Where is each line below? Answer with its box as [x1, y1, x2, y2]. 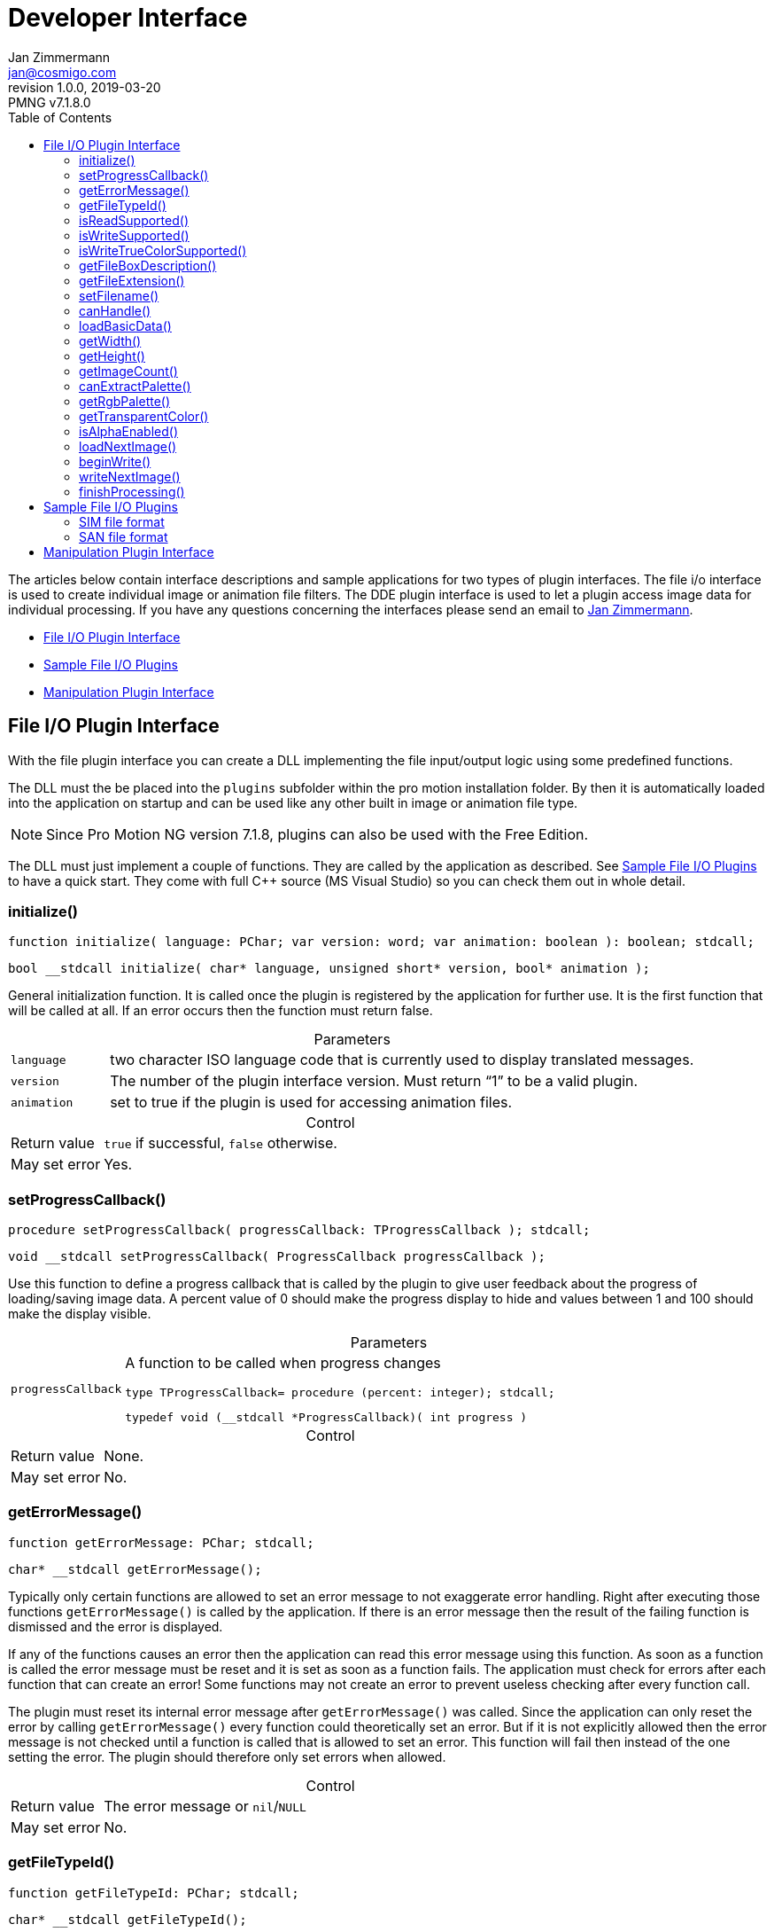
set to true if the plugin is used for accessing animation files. [110, 1093, 513, 1112]
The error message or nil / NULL [104, 1796, 306, 1815]
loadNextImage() [79, 438, 177, 454]
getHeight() [79, 348, 145, 364]
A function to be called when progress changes [125, 1354, 441, 1373]
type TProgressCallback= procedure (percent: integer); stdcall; [125, 1386, 555, 1400]
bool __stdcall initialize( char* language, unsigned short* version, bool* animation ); [8, 961, 650, 976]
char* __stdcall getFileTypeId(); [8, 1912, 247, 1927]
